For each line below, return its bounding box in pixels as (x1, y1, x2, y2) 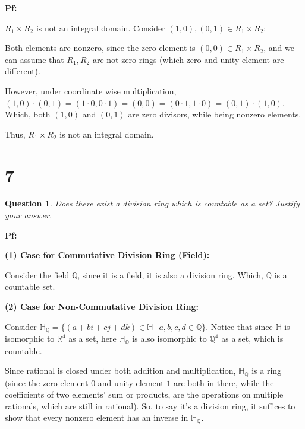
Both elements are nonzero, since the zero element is (5, 42, 196, 54)
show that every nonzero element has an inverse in (5, 411, 188, 424)
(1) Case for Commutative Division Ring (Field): (5, 249, 210, 261)
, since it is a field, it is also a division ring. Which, (77, 268, 263, 281)
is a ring (251, 364, 282, 377)
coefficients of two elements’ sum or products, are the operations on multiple (5, 388, 284, 401)
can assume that (5, 53, 64, 65)
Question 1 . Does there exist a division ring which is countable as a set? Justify (5, 197, 300, 209)
